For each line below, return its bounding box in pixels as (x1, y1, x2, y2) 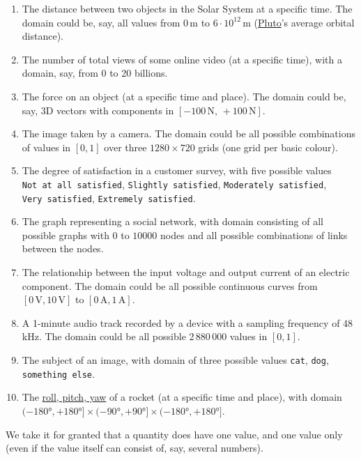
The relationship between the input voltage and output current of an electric (22, 265, 350, 279)
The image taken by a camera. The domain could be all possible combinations (22, 126, 355, 141)
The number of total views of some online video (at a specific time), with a (22, 52, 342, 66)
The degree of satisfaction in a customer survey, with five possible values (22, 163, 332, 178)
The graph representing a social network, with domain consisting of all (22, 214, 323, 229)
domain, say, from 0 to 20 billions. (22, 66, 168, 80)
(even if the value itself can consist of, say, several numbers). (6, 440, 263, 455)
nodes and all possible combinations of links (160, 227, 348, 242)
